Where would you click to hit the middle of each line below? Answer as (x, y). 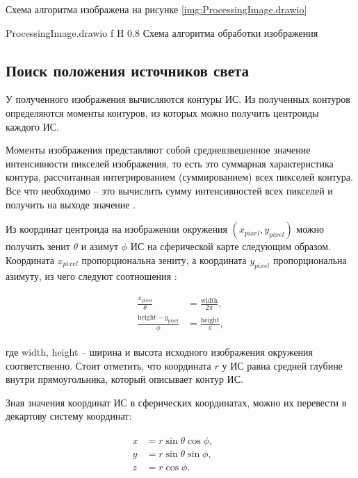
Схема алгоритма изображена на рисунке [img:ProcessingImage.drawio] (156, 9)
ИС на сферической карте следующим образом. (231, 246)
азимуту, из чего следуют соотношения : (91, 275)
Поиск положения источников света (128, 70)
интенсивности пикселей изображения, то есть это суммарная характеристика (170, 163)
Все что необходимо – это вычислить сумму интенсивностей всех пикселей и (169, 190)
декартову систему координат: (69, 416)
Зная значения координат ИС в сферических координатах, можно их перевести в (176, 402)
